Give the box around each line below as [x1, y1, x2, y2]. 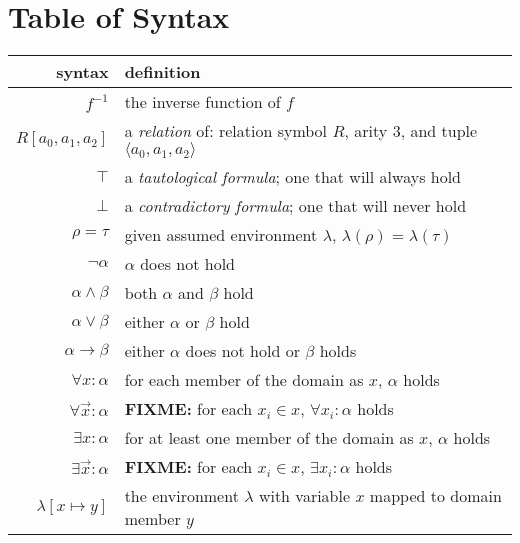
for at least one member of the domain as [124, 426, 414, 450]
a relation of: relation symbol [124, 119, 328, 143]
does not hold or [185, 339, 300, 363]
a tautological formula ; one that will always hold [124, 165, 462, 189]
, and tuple [400, 119, 478, 143]
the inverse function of [124, 90, 281, 114]
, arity [344, 119, 388, 143]
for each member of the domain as [124, 368, 364, 392]
